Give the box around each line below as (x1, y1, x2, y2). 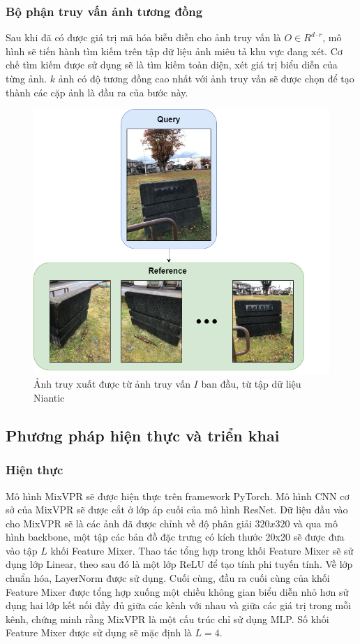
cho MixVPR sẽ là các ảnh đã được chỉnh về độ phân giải (6, 515, 252, 530)
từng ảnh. (6, 71, 47, 85)
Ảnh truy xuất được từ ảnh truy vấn (33, 376, 190, 391)
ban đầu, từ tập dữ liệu (201, 376, 301, 391)
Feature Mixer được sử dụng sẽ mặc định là (6, 625, 192, 640)
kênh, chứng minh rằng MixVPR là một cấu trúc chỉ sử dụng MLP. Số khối (6, 611, 329, 626)
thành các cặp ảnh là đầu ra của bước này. (6, 85, 188, 99)
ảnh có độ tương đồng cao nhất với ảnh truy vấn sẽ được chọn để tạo (58, 71, 354, 85)
